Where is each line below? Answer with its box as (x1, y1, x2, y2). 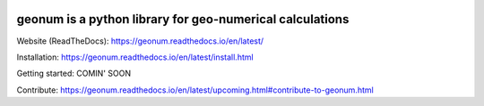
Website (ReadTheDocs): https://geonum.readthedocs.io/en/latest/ (16, 36, 264, 46)
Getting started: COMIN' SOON (16, 68, 132, 79)
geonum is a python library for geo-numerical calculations (16, 12, 350, 27)
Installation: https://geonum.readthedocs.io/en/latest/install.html (16, 52, 255, 62)
